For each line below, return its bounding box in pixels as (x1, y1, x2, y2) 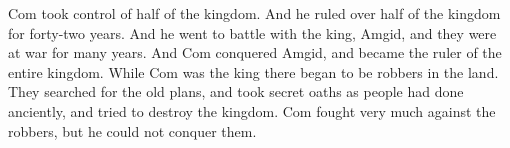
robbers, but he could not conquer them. (8, 120, 257, 141)
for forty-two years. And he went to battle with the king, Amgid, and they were (8, 22, 497, 43)
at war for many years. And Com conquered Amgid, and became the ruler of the (8, 42, 502, 63)
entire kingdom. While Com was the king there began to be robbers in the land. (8, 61, 499, 82)
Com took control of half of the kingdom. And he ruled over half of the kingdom (8, 3, 501, 23)
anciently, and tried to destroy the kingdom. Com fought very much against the (8, 100, 496, 121)
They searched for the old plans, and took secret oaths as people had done (8, 81, 464, 102)
